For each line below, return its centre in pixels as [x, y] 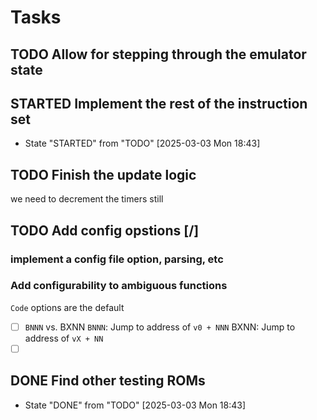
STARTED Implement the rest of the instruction [159, 103]
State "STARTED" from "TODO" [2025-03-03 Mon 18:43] [142, 143]
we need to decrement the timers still [87, 199]
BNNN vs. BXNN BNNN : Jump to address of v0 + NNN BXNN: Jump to [160, 327]
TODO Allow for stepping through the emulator [158, 54]
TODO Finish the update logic [103, 174]
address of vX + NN [64, 338]
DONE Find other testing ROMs [108, 381]
